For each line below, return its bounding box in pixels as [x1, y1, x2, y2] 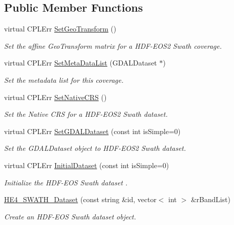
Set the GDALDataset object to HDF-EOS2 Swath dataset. [4, 143, 186, 153]
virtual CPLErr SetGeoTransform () [4, 23, 116, 34]
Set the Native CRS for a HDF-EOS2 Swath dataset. [4, 109, 168, 119]
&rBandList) [190, 194, 230, 205]
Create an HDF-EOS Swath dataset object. [4, 211, 136, 221]
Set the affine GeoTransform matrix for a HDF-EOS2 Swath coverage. [4, 40, 222, 51]
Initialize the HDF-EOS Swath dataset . [4, 177, 128, 187]
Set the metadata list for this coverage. [4, 74, 124, 85]
